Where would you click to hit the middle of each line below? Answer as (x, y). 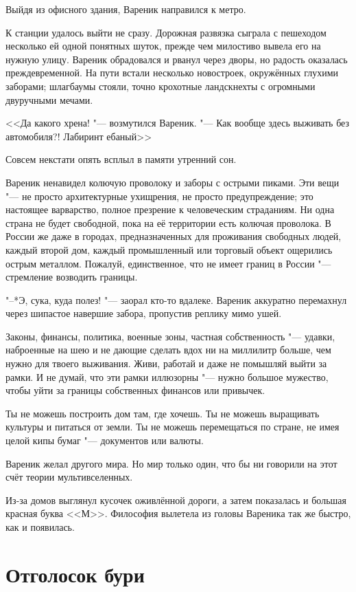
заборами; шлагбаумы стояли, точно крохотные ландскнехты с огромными (161, 86)
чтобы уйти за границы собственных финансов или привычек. (135, 390)
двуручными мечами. (49, 99)
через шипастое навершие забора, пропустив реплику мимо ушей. (144, 313)
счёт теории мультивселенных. (69, 477)
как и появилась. (40, 527)
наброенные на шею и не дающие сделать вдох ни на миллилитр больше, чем (168, 350)
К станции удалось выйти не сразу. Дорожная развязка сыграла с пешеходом (166, 32)
